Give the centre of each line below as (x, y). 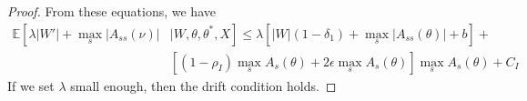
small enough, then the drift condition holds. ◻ (203, 85)
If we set (31, 85)
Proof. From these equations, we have (111, 11)
